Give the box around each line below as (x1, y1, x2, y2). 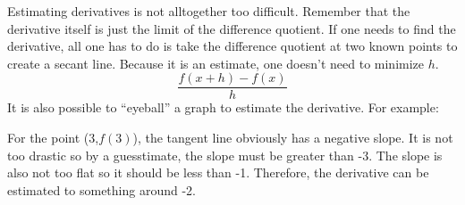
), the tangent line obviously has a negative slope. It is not (132, 128, 453, 147)
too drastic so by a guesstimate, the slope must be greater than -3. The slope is (7, 145, 443, 164)
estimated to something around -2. (7, 180, 196, 199)
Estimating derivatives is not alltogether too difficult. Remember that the (7, 2, 410, 20)
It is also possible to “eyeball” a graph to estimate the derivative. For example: (7, 98, 439, 117)
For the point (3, (7, 128, 99, 147)
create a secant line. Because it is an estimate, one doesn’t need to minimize (7, 53, 425, 72)
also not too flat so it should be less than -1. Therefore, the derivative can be (7, 163, 429, 182)
